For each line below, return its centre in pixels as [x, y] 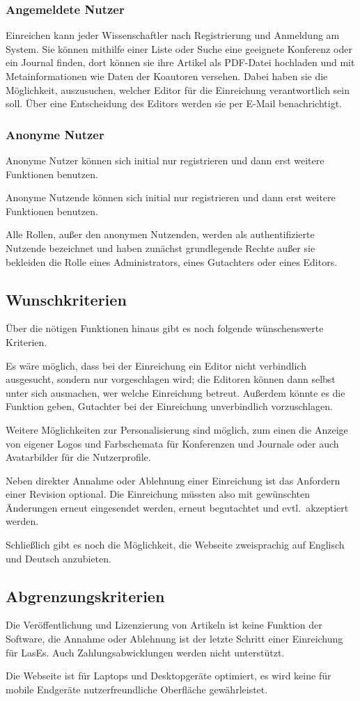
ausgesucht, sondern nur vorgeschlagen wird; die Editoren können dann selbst [171, 379]
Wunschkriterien [66, 299]
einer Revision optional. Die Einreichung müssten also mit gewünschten [158, 494]
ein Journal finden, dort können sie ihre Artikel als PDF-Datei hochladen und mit [180, 62]
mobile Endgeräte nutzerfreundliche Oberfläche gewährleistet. [137, 689]
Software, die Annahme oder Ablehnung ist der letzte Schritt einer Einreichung [174, 639]
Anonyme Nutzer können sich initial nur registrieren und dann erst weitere [165, 160]
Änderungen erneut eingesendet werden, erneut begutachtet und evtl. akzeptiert [177, 507]
